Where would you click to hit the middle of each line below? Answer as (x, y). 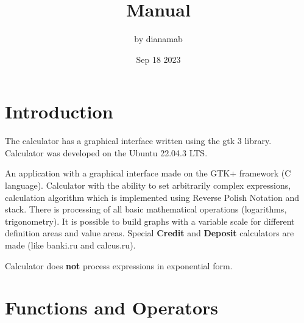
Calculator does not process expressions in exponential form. (119, 265)
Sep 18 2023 (158, 59)
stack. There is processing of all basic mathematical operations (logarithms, (146, 209)
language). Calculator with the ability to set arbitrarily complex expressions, (148, 185)
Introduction (59, 111)
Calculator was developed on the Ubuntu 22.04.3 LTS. (106, 152)
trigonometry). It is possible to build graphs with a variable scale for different (150, 221)
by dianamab (158, 39)
